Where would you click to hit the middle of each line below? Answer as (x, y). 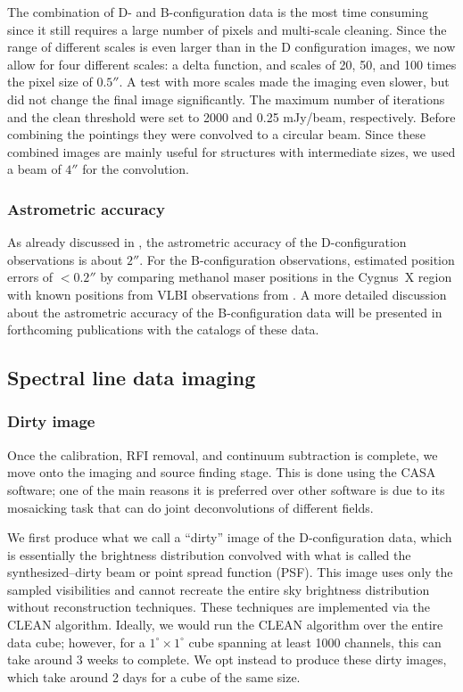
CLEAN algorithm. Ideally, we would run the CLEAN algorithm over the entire (225, 625)
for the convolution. (136, 169)
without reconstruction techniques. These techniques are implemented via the (219, 607)
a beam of (34, 169)
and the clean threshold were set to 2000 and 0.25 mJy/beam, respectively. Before (231, 116)
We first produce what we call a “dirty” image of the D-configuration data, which (230, 537)
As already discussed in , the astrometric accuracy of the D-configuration (207, 242)
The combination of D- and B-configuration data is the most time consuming (218, 12)
